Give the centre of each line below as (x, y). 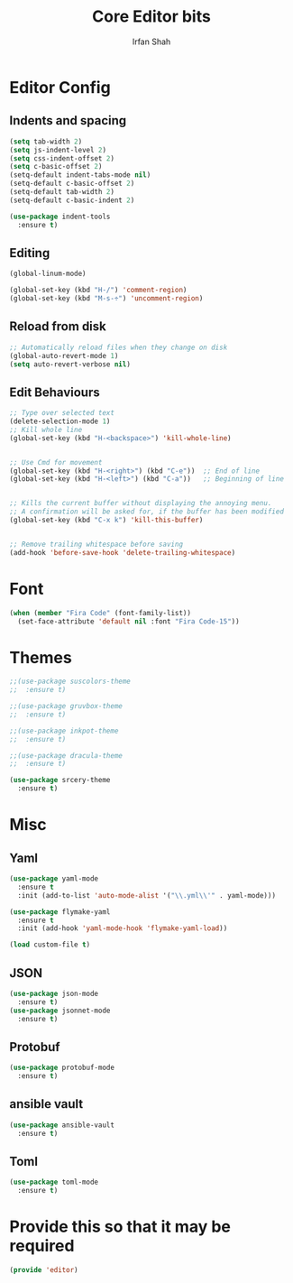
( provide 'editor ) (44, 1270)
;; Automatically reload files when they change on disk (119, 347)
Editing (30, 253)
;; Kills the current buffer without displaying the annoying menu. (141, 503)
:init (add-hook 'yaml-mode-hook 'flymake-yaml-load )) (123, 928)
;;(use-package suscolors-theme (70, 682)
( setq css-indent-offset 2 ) (62, 158)
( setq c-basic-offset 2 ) (56, 167)
